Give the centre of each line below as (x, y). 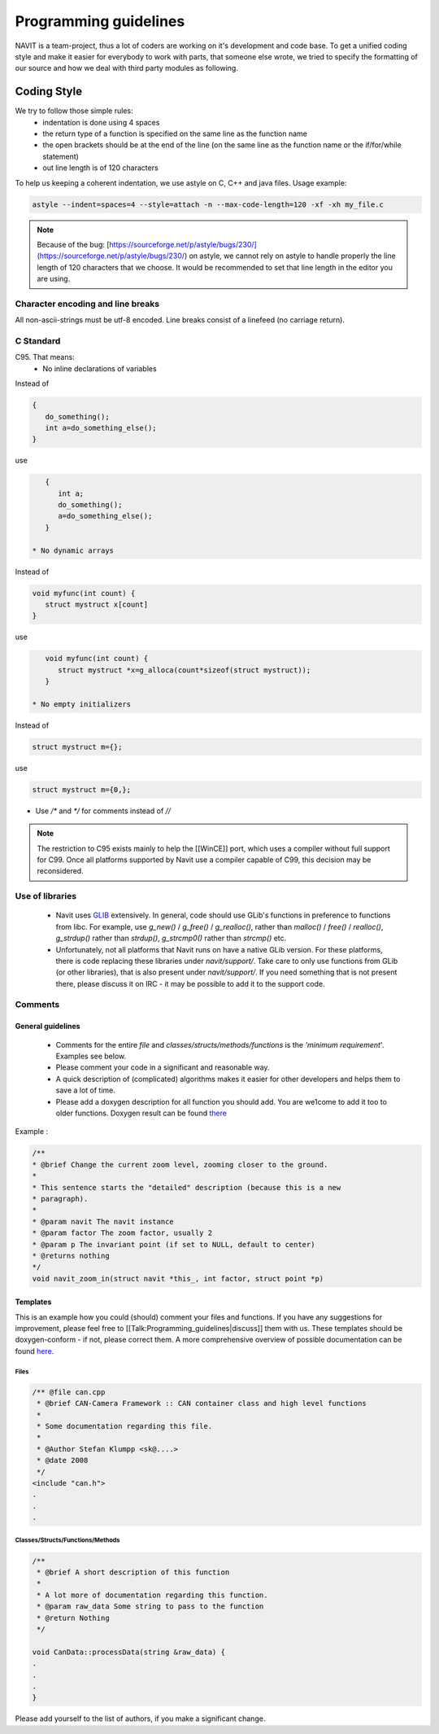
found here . (35, 1351)
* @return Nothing (73, 1618)
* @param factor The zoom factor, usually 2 (122, 1233)
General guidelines (48, 1027)
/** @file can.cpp (69, 1392)
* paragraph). (60, 1198)
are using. (54, 279)
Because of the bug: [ (73, 244)
